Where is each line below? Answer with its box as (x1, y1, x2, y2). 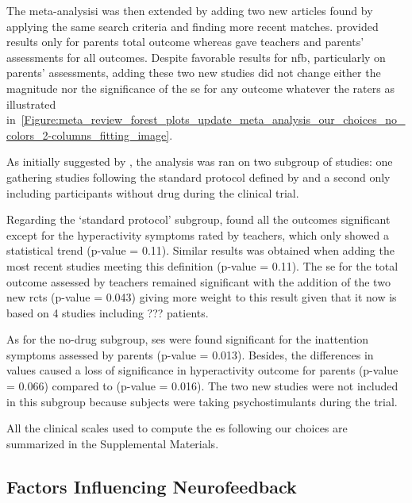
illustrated (6, 95, 56, 112)
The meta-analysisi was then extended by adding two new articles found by (6, 2, 373, 18)
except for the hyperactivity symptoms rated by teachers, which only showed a (6, 226, 389, 243)
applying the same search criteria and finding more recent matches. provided (6, 17, 379, 34)
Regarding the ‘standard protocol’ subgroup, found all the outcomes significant (6, 211, 391, 228)
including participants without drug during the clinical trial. (6, 184, 299, 201)
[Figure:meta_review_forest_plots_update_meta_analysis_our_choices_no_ (21, 111, 406, 128)
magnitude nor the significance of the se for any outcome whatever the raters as (6, 79, 395, 96)
